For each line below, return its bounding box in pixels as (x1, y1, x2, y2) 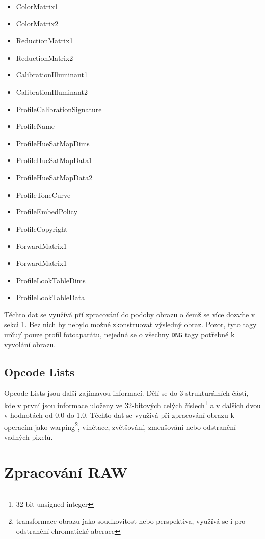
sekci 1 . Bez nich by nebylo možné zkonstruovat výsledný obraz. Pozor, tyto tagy (4, 319, 257, 330)
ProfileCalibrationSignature (16, 103, 102, 114)
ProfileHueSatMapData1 (16, 155, 93, 166)
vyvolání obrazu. (4, 339, 56, 349)
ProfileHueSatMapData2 (16, 172, 93, 182)
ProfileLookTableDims (16, 275, 86, 285)
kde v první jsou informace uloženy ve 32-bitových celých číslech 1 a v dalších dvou (4, 398, 261, 410)
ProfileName (16, 121, 55, 131)
